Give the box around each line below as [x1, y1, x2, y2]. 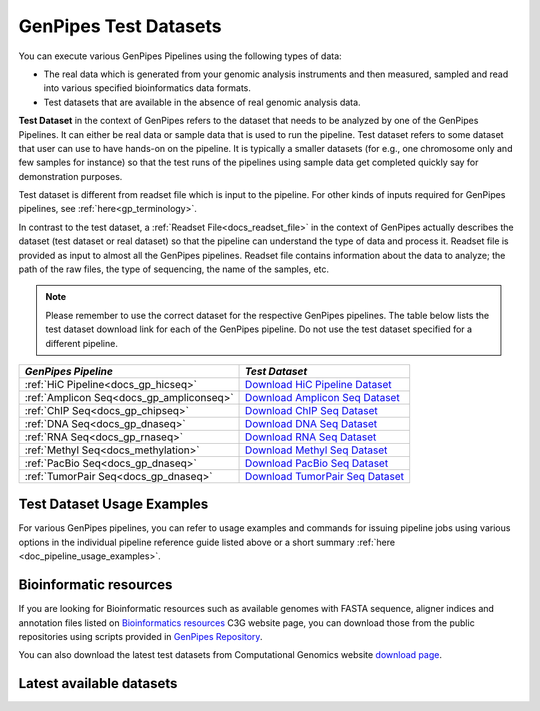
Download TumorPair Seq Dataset [245, 469, 405, 483]
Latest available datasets [18, 675, 178, 692]
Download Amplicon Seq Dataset [245, 390, 400, 404]
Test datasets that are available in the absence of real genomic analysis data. [43, 96, 361, 108]
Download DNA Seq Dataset [245, 416, 378, 430]
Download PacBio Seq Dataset [245, 456, 389, 470]
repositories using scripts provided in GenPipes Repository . [18, 630, 263, 642]
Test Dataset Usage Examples [18, 496, 209, 513]
